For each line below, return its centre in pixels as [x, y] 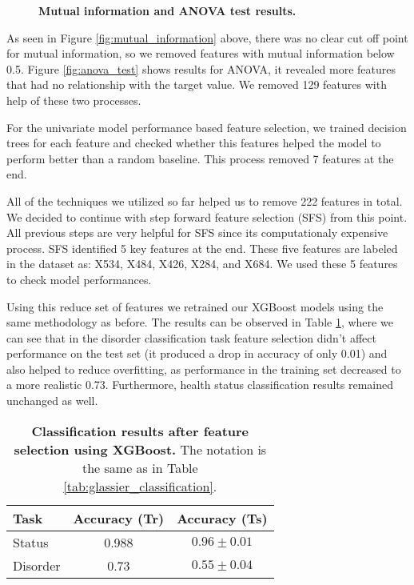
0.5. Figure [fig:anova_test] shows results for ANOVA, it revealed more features [201, 68]
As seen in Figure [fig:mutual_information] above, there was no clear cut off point [207, 37]
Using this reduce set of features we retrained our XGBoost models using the [195, 306]
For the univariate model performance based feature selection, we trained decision [207, 127]
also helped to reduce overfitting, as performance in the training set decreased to [204, 369]
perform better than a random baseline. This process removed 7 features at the [200, 158]
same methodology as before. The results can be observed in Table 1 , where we [200, 322]
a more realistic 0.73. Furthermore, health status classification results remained [200, 385]
